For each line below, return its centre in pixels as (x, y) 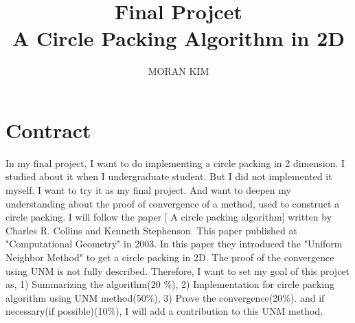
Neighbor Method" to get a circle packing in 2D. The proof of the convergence (170, 257)
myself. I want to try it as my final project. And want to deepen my (148, 190)
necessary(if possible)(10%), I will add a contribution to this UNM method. (164, 311)
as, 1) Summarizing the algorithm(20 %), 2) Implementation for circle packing (170, 284)
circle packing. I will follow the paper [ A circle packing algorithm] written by (169, 217)
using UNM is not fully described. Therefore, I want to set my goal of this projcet (178, 270)
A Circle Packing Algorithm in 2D (179, 38)
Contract (48, 130)
